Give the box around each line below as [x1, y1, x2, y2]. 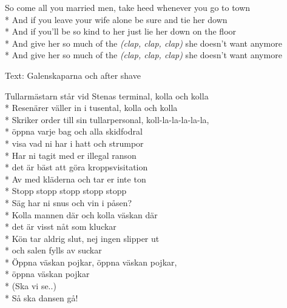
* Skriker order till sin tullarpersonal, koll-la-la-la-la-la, [5, 113, 209, 126]
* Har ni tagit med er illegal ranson [5, 149, 137, 161]
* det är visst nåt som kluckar [5, 220, 116, 233]
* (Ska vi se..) [5, 280, 56, 292]
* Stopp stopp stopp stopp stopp [5, 184, 127, 197]
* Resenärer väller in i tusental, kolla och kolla [5, 101, 178, 114]
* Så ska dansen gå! [5, 291, 78, 304]
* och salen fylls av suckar [5, 244, 102, 256]
